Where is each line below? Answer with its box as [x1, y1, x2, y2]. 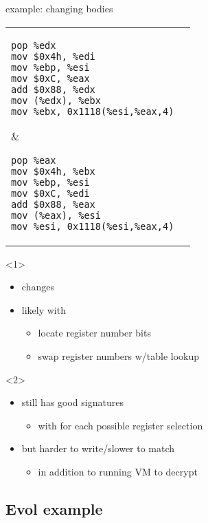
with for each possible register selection [38, 418, 203, 432]
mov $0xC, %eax [11, 72, 90, 84]
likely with [21, 302, 66, 317]
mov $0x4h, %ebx [11, 165, 95, 177]
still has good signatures [21, 395, 124, 409]
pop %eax [11, 154, 56, 166]
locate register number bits [38, 325, 151, 340]
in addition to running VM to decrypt [38, 464, 198, 478]
